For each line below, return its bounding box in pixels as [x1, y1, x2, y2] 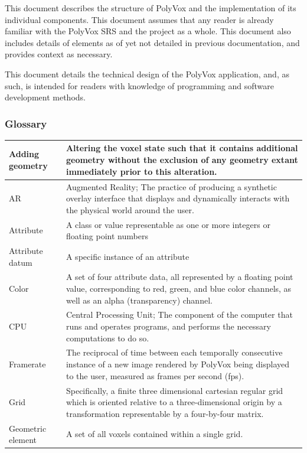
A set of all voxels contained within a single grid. [66, 428, 243, 440]
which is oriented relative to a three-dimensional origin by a [66, 396, 282, 408]
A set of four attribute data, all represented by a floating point [66, 271, 293, 283]
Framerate [9, 358, 46, 370]
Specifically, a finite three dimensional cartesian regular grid [66, 384, 283, 396]
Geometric [9, 422, 47, 434]
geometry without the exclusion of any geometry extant [66, 154, 298, 166]
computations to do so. [66, 331, 149, 344]
